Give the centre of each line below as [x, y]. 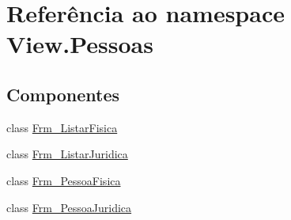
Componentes [63, 94]
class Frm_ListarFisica [62, 127]
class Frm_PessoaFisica [64, 180]
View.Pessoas [80, 44]
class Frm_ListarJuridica [67, 154]
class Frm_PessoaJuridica [69, 207]
